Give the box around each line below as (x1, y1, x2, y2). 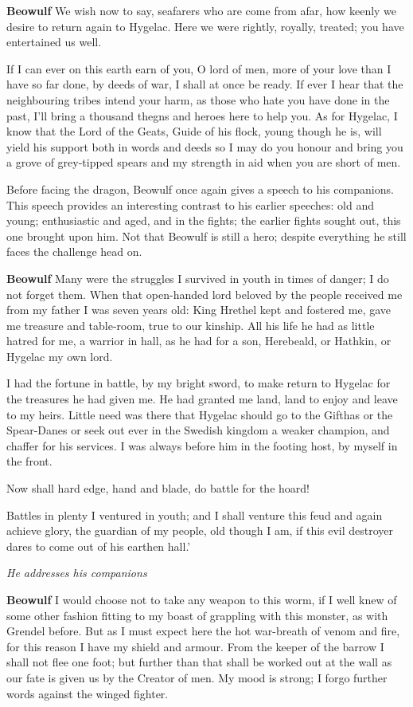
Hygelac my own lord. (6, 348, 113, 364)
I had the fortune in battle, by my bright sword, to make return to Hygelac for (6, 375, 391, 391)
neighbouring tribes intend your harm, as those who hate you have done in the (6, 91, 390, 108)
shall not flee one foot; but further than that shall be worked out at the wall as (6, 654, 392, 670)
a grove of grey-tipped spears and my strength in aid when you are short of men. (6, 154, 401, 171)
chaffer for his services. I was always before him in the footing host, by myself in (6, 437, 398, 454)
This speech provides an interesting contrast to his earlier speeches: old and (6, 196, 374, 213)
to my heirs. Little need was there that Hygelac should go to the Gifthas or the (6, 406, 393, 422)
